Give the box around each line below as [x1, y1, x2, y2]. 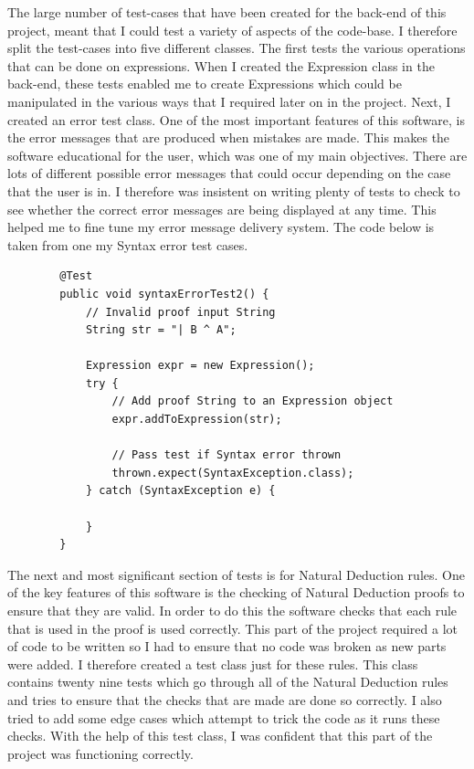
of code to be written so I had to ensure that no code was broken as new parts [7, 637, 447, 656]
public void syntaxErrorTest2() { [59, 287, 269, 300]
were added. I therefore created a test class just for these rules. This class [7, 654, 418, 673]
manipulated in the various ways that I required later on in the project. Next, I [7, 91, 451, 111]
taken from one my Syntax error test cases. [7, 235, 248, 254]
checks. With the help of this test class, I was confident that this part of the [7, 726, 433, 745]
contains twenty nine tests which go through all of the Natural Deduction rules [7, 672, 448, 691]
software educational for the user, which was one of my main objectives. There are [7, 145, 468, 164]
